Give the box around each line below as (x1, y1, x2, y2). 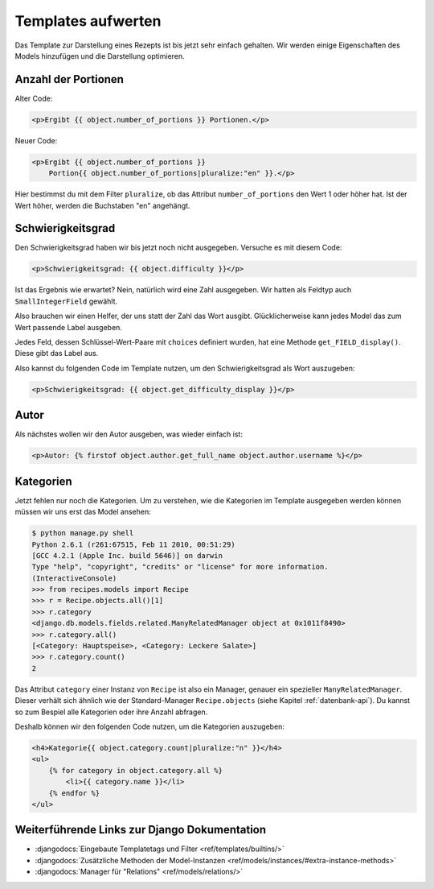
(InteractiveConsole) (31, 573, 117, 583)
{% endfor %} (48, 788, 100, 797)
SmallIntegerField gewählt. (14, 296, 118, 306)
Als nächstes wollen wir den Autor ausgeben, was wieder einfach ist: (14, 429, 243, 439)
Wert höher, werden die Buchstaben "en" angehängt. (14, 201, 190, 210)
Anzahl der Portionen (14, 72, 125, 86)
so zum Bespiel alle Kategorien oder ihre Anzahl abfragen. (14, 707, 208, 717)
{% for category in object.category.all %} (48, 766, 223, 775)
